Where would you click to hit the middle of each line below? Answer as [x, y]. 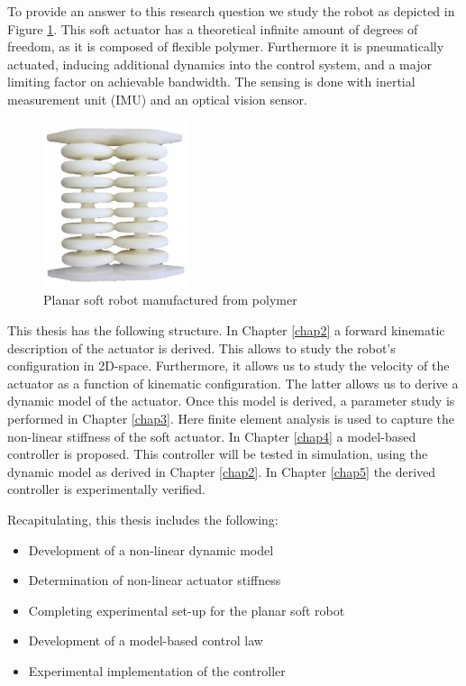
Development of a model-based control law [146, 640]
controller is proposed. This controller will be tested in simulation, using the [218, 454]
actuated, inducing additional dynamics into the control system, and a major [219, 64]
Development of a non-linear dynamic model [151, 549]
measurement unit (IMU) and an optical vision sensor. [157, 99]
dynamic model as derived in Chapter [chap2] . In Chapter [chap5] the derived [222, 471]
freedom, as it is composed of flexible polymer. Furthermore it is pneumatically [226, 46]
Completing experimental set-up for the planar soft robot [187, 610]
